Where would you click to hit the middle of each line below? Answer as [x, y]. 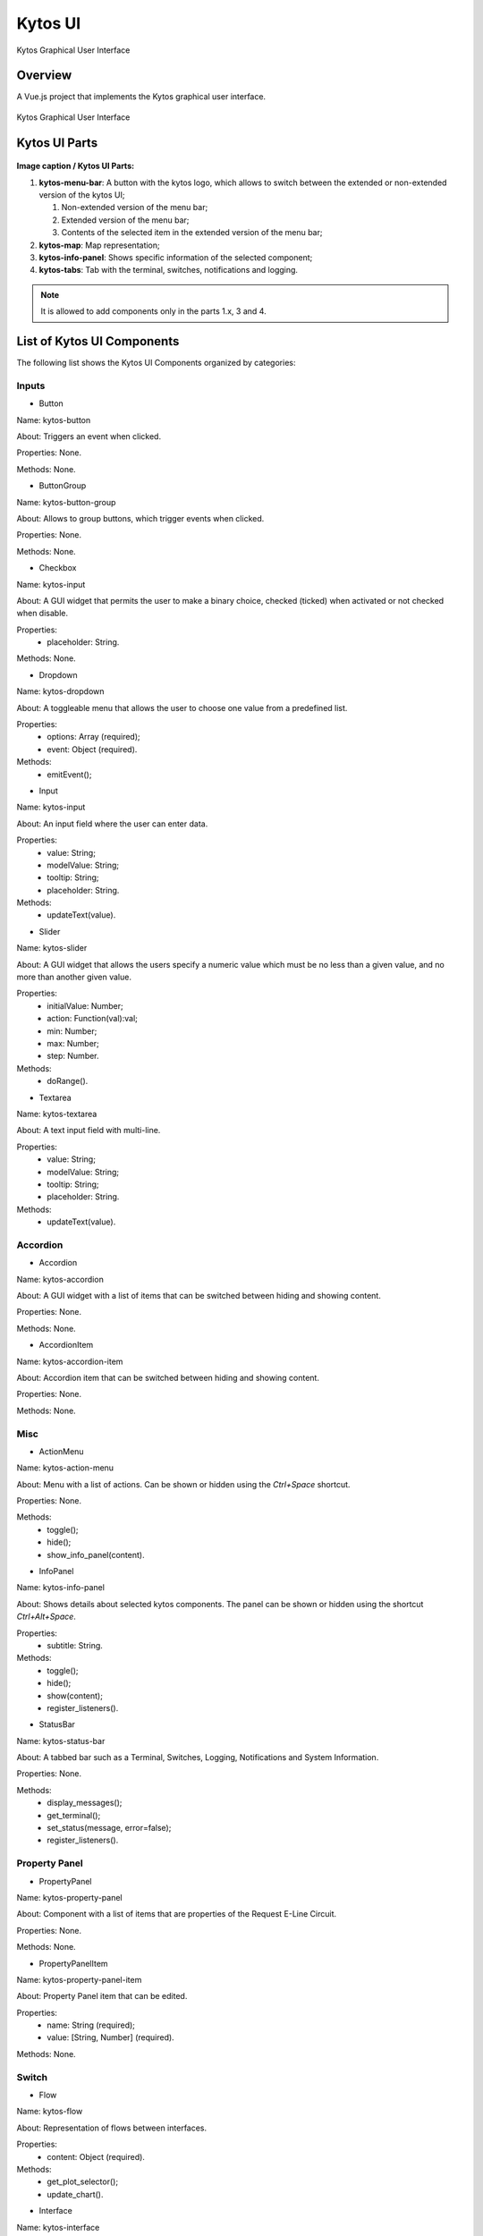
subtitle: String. [75, 1645]
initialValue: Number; [85, 1005]
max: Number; [73, 1043]
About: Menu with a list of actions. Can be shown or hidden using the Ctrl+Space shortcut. [183, 1484]
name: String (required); [91, 2025]
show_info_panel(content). [96, 1554]
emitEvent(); [69, 775]
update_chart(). [75, 2194]
